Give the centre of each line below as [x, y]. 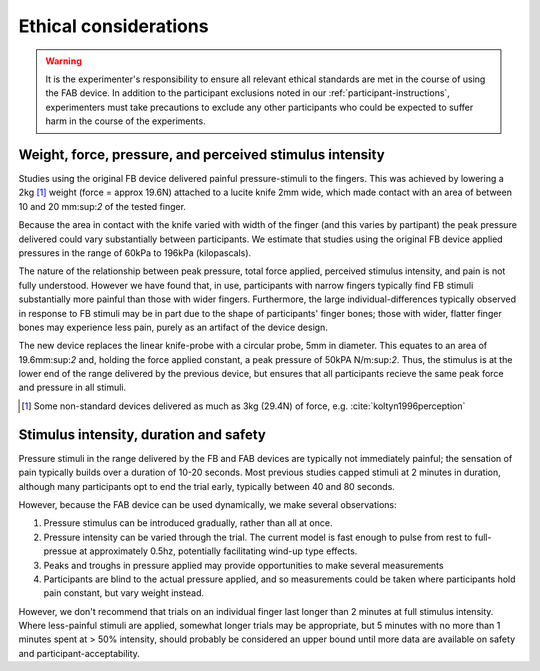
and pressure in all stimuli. [72, 387]
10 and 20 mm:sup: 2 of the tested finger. [102, 206]
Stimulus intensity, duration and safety [142, 434]
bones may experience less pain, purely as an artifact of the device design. [173, 327]
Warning [63, 61]
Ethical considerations [113, 26]
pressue [60, 551]
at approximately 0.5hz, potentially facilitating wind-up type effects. [218, 551]
